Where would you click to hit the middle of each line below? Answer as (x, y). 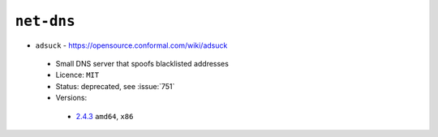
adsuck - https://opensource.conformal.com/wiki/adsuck (131, 45)
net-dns (45, 21)
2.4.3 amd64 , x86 (105, 116)
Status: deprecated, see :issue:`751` (115, 86)
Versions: (71, 98)
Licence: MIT (77, 75)
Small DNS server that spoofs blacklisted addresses (142, 63)
